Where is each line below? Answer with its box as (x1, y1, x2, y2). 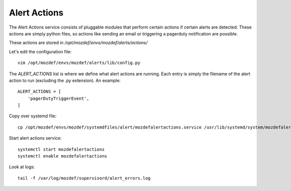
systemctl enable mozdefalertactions (17, 153, 108, 159)
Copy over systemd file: (9, 113, 57, 119)
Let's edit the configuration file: (9, 48, 72, 54)
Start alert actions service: (9, 135, 62, 141)
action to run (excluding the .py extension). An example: (9, 78, 121, 83)
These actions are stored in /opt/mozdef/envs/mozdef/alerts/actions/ (9, 40, 148, 46)
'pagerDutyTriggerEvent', (27, 95, 90, 101)
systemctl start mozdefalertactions (17, 146, 105, 152)
